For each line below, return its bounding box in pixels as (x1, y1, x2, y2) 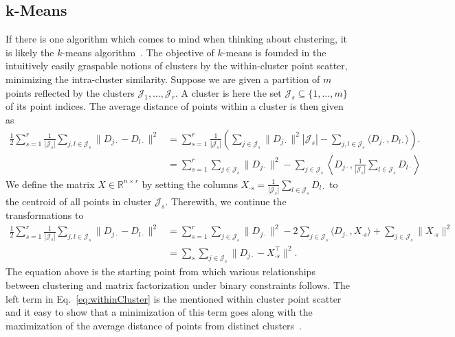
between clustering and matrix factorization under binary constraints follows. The (5, 277, 351, 292)
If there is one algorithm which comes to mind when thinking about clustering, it (5, 32, 347, 46)
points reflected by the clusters (5, 85, 135, 100)
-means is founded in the (222, 45, 326, 59)
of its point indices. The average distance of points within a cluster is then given (5, 99, 344, 113)
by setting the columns (142, 176, 238, 191)
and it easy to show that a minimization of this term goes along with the (5, 305, 313, 319)
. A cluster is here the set (175, 85, 282, 100)
